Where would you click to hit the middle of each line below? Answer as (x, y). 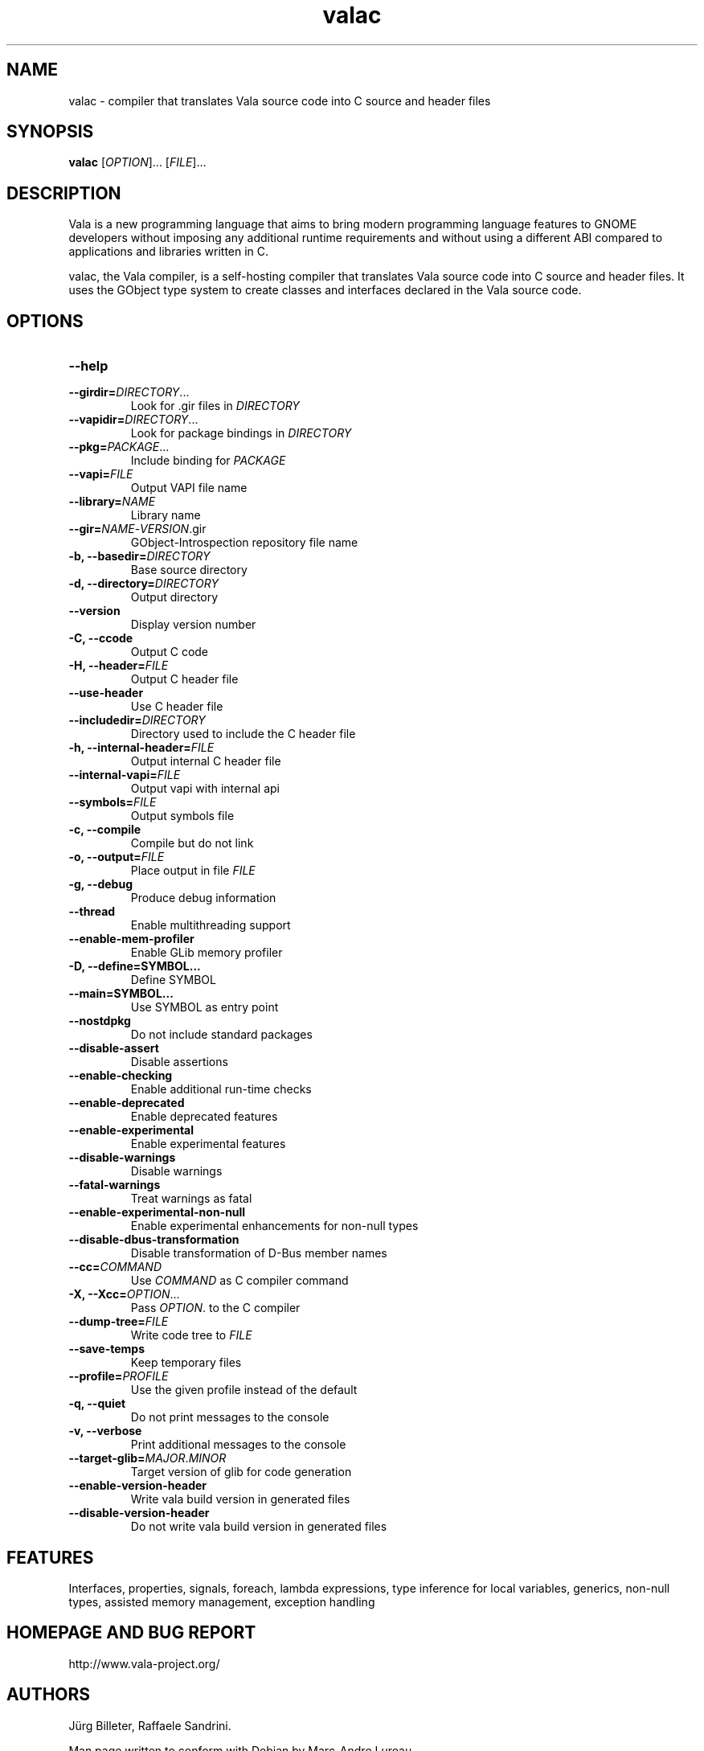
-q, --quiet (97, 1404)
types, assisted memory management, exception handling (222, 1601)
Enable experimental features (208, 1144)
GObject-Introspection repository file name (244, 543)
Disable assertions (179, 1062)
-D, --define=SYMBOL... (135, 966)
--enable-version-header (138, 1486)
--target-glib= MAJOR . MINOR (147, 1458)
